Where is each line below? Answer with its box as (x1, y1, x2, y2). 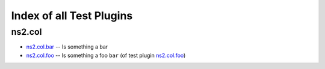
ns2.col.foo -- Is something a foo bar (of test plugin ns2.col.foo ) (26, 52, 186, 59)
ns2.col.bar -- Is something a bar (26, 43, 108, 50)
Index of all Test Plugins (11, 9, 133, 22)
